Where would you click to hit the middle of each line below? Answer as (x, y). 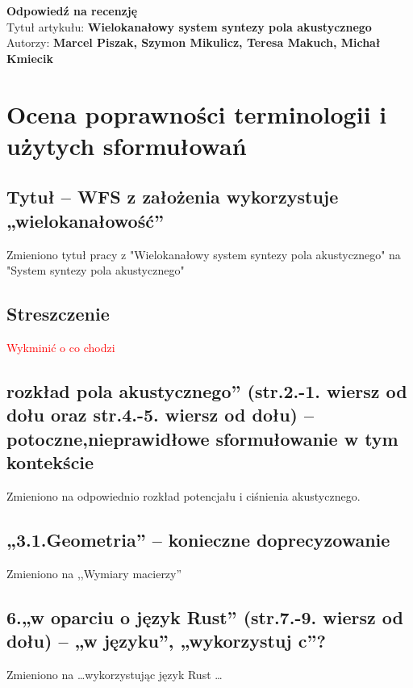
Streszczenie (58, 314)
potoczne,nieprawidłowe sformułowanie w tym (202, 438)
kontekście (50, 462)
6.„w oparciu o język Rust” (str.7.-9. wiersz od (205, 617)
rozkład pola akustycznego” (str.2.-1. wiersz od (207, 390)
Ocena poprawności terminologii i (197, 113)
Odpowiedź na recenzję (72, 10)
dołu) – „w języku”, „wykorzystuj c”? (166, 641)
